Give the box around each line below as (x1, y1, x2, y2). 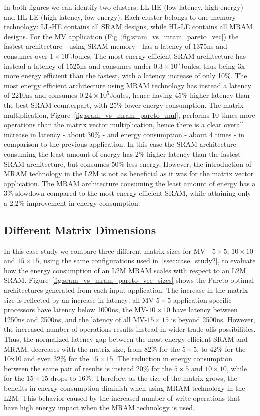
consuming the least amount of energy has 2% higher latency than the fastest (4, 148, 241, 159)
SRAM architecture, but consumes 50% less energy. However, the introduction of (4, 158, 251, 169)
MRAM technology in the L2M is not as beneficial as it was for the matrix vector (4, 168, 254, 179)
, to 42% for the (197, 343, 246, 354)
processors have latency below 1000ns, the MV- (4, 304, 149, 315)
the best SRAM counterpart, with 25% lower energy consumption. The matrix (4, 99, 244, 110)
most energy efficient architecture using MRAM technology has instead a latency (4, 80, 251, 90)
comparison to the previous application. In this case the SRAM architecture (4, 139, 236, 149)
